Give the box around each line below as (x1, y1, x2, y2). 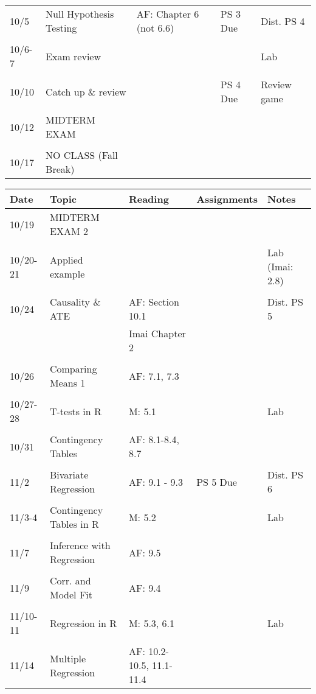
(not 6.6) (136, 21, 174, 35)
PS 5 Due (196, 474, 237, 489)
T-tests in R (49, 404, 101, 418)
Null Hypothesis (46, 7, 114, 21)
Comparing (49, 362, 97, 376)
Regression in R (49, 615, 117, 630)
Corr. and (49, 573, 91, 587)
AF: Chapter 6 (136, 7, 199, 21)
